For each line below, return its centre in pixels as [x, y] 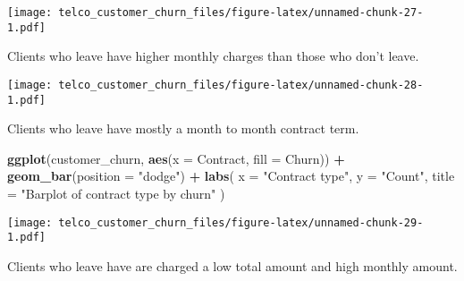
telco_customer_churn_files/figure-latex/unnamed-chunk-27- [241, 13]
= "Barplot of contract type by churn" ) [116, 193]
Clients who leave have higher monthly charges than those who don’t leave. [213, 56]
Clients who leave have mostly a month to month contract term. [183, 128]
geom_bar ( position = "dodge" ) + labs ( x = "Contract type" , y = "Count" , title [231, 176]
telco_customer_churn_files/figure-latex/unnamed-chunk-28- [241, 85]
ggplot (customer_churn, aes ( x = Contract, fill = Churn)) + [176, 158]
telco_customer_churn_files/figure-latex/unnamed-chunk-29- [241, 222]
